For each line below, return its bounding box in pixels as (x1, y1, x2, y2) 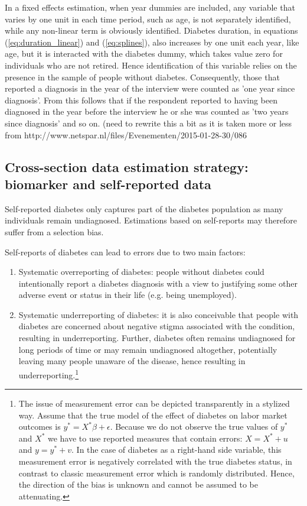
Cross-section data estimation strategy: (5, 157, 249, 176)
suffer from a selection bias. (5, 225, 104, 238)
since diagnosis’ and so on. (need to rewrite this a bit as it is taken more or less (5, 116, 292, 129)
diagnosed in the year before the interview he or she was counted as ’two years (5, 105, 289, 118)
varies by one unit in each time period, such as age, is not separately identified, (5, 12, 291, 25)
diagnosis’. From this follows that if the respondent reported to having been (5, 93, 277, 106)
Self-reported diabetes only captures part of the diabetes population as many (5, 202, 283, 215)
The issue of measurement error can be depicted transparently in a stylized (18, 397, 290, 410)
